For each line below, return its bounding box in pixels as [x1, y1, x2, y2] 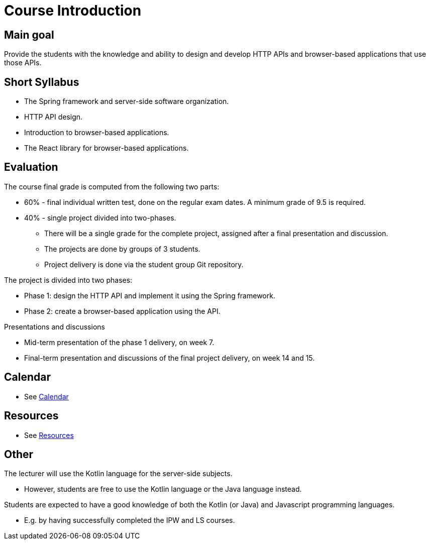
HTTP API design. [24, 113, 83, 122]
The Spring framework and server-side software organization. [24, 97, 229, 106]
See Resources [24, 430, 74, 440]
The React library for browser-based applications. [24, 144, 189, 153]
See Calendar [24, 392, 69, 401]
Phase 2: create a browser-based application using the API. [24, 306, 221, 315]
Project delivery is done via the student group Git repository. [44, 260, 244, 269]
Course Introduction [4, 2, 142, 19]
